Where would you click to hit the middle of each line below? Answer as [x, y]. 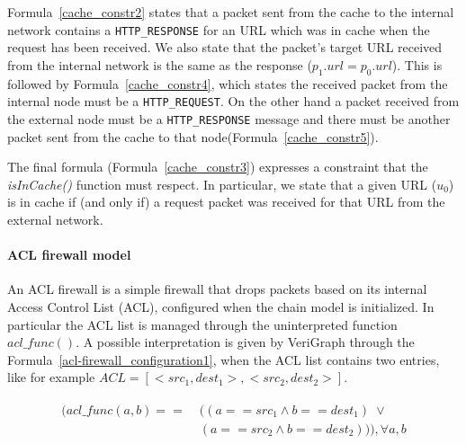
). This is [417, 64]
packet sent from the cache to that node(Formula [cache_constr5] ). [193, 136]
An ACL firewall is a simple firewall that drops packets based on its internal [217, 289]
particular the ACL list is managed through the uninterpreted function [202, 324]
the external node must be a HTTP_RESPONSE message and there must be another [229, 118]
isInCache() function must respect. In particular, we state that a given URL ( [222, 184]
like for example [51, 377]
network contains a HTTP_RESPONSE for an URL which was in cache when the [219, 29]
